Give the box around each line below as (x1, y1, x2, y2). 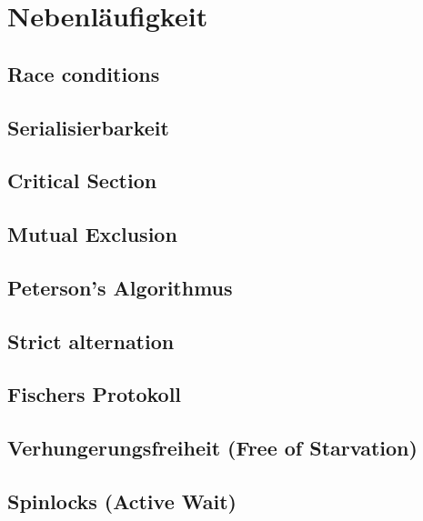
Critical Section (7, 166, 157, 195)
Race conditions (7, 59, 160, 87)
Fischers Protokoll (7, 380, 182, 408)
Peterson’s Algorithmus (7, 273, 233, 301)
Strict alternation (7, 326, 175, 355)
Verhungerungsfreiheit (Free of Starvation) (7, 434, 418, 462)
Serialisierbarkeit (7, 113, 169, 141)
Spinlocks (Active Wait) (7, 487, 237, 516)
